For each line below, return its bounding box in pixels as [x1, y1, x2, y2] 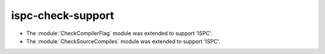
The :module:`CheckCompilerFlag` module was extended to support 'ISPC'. [26, 30, 213, 37]
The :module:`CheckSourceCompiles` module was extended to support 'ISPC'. [26, 37, 221, 45]
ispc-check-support [11, 9, 114, 22]
